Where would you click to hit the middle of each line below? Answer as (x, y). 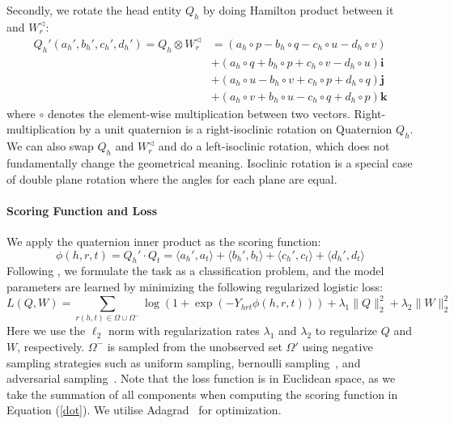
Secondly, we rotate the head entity (94, 10)
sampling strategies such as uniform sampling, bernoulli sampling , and (184, 362)
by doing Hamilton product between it (299, 10)
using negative (337, 346)
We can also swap (50, 146)
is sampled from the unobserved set (195, 346)
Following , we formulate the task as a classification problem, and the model (195, 271)
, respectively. (51, 346)
